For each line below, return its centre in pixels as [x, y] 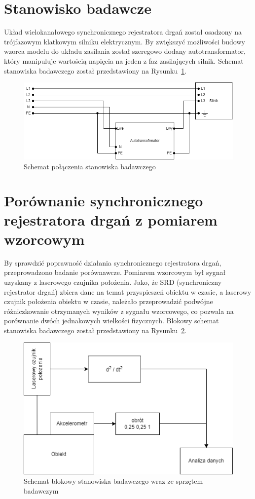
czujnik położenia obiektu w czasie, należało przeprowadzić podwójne [109, 301]
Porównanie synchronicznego [104, 200]
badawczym [41, 490]
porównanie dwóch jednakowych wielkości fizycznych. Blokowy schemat [111, 321]
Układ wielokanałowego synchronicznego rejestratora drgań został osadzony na [123, 32]
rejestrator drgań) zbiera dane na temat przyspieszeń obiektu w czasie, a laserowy [128, 291]
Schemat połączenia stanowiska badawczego [90, 166]
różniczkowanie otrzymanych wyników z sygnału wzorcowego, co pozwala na [119, 311]
